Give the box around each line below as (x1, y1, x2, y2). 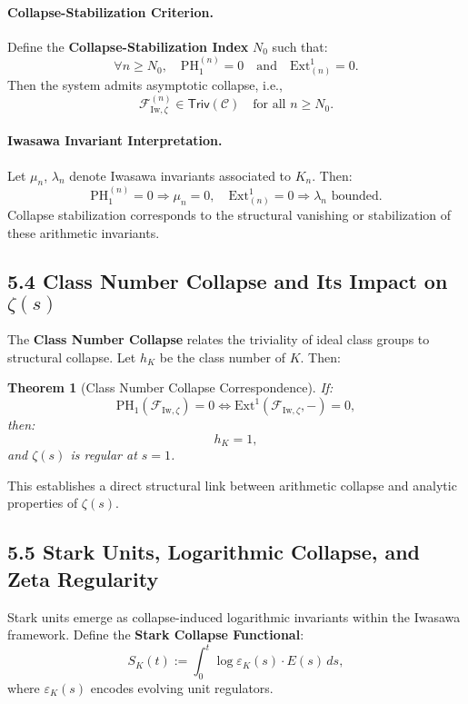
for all (253, 98, 286, 112)
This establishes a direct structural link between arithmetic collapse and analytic (7, 475, 457, 494)
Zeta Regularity (7, 564, 159, 592)
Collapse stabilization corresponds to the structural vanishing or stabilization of (7, 204, 452, 223)
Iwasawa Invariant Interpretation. (7, 131, 223, 150)
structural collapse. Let (7, 347, 136, 366)
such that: (272, 36, 328, 55)
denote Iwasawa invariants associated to (69, 165, 292, 184)
